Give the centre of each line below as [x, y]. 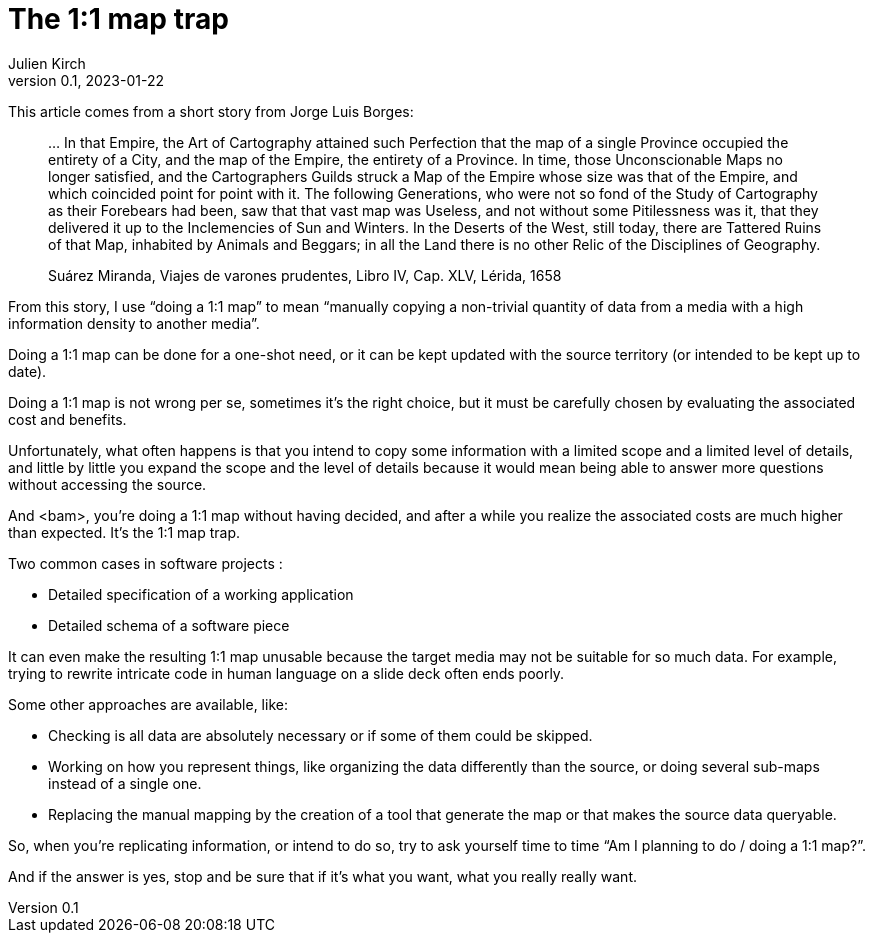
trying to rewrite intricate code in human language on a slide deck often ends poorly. [286, 673]
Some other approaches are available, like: [148, 704]
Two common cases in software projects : [145, 563]
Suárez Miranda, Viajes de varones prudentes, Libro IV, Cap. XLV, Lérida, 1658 [305, 275]
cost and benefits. [67, 419]
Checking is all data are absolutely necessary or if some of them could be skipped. [320, 735]
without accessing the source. [107, 484]
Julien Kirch [47, 63]
